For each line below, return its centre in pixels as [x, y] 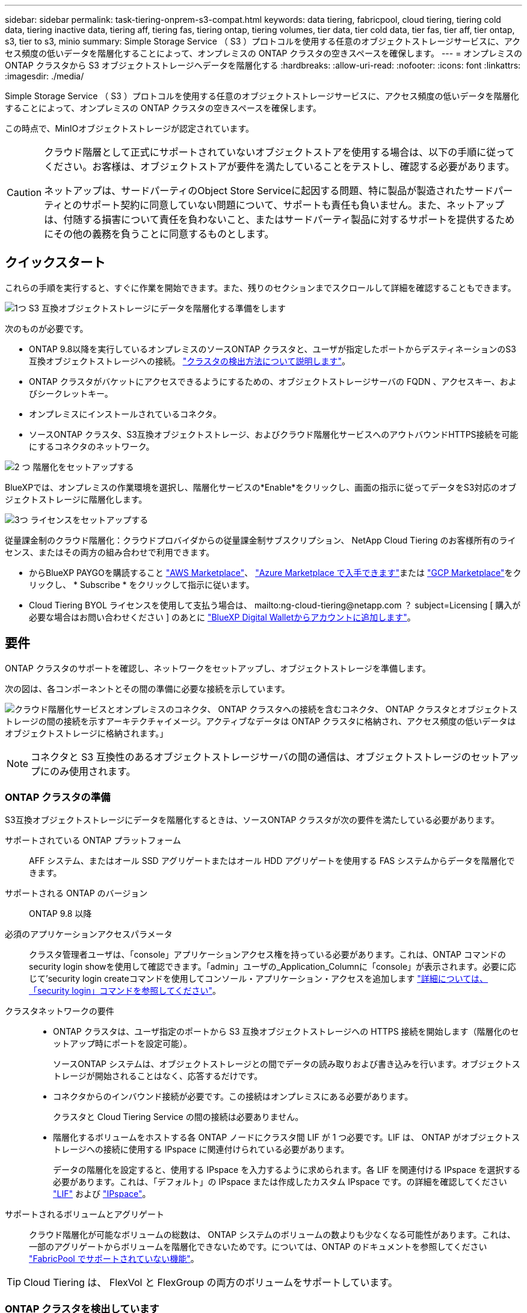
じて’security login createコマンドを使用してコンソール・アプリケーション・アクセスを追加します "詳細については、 [259, 979]
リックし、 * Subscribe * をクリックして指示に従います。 [142, 584]
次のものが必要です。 [47, 328]
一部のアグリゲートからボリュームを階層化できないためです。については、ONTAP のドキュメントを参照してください [258, 1247]
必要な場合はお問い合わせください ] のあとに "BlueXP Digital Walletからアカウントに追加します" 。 [222, 617]
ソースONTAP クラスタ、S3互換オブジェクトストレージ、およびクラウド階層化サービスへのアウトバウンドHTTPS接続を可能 [274, 434]
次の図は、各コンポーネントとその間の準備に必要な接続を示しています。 [147, 688]
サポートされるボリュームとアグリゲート [85, 1214]
